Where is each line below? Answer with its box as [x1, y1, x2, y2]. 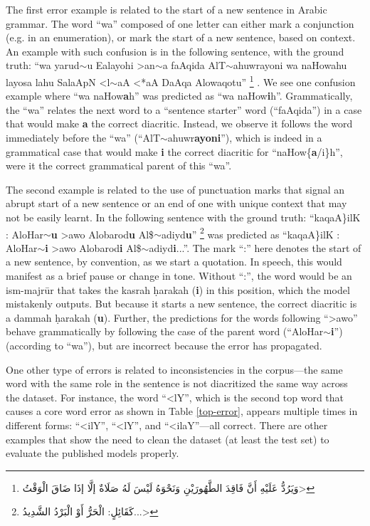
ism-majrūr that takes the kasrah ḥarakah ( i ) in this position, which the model [6, 282, 350, 297]
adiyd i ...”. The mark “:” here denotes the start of [149, 240, 361, 255]
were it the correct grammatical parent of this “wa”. [6, 158, 232, 173]
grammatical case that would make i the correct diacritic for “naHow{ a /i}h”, [6, 144, 343, 159]
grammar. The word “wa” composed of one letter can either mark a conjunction [6, 16, 354, 31]
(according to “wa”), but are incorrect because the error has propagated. [6, 337, 322, 352]
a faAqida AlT [162, 58, 226, 73]
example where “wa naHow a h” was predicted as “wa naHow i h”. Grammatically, [6, 88, 353, 103]
